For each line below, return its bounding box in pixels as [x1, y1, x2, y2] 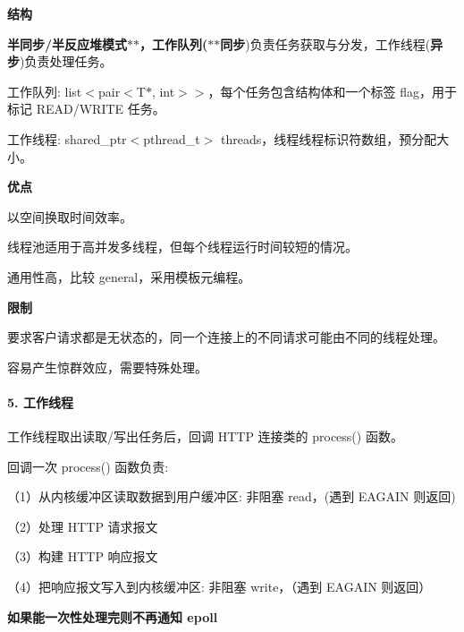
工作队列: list [7, 81, 82, 100]
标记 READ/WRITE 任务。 [7, 99, 165, 118]
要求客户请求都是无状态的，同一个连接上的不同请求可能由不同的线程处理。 [7, 328, 445, 346]
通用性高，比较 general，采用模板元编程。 [7, 267, 251, 286]
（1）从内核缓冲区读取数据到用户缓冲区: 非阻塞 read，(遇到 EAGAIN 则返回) [7, 487, 456, 506]
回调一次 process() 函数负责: [7, 457, 169, 475]
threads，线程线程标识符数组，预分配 [220, 129, 437, 148]
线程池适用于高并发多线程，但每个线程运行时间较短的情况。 [7, 237, 358, 256]
